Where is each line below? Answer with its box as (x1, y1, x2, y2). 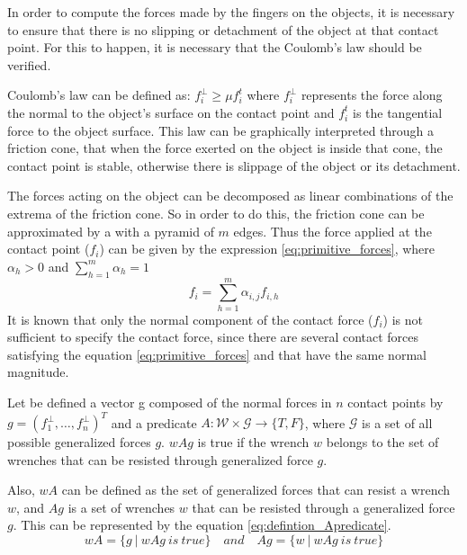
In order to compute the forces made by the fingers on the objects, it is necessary (7, 3, 455, 21)
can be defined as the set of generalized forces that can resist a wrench (61, 480, 451, 499)
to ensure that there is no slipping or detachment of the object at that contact (7, 20, 439, 39)
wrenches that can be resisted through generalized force (7, 450, 313, 469)
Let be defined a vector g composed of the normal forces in (7, 393, 332, 412)
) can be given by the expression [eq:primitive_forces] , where (99, 239, 436, 258)
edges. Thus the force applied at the (233, 221, 432, 240)
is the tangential (352, 103, 443, 121)
